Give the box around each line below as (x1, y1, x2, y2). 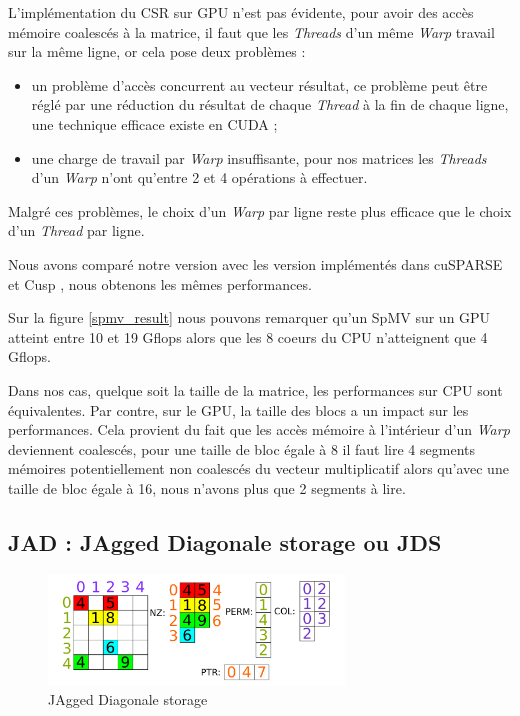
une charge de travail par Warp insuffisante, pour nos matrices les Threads (31, 147, 487, 168)
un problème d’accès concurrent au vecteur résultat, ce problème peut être (31, 74, 488, 95)
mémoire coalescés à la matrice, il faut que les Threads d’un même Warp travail (8, 21, 495, 42)
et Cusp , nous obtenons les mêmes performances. (8, 273, 312, 294)
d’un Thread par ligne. (8, 220, 145, 241)
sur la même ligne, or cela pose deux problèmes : (8, 41, 306, 62)
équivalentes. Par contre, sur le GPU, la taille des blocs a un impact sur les (8, 399, 469, 420)
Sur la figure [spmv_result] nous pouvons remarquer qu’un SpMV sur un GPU (8, 307, 491, 328)
